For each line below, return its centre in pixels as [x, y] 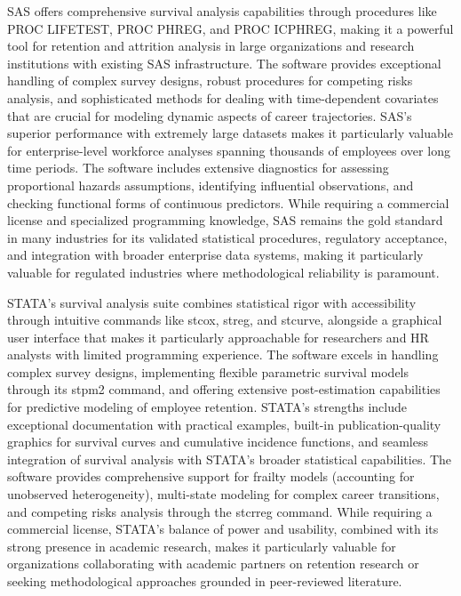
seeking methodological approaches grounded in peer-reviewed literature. [205, 581]
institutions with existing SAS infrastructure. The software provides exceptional [224, 63]
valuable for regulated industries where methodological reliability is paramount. [223, 272]
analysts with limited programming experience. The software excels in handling [223, 354]
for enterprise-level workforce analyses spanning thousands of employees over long [229, 150]
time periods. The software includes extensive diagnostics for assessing [198, 168]
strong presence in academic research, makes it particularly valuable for [202, 546]
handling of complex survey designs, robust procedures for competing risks [210, 81]
